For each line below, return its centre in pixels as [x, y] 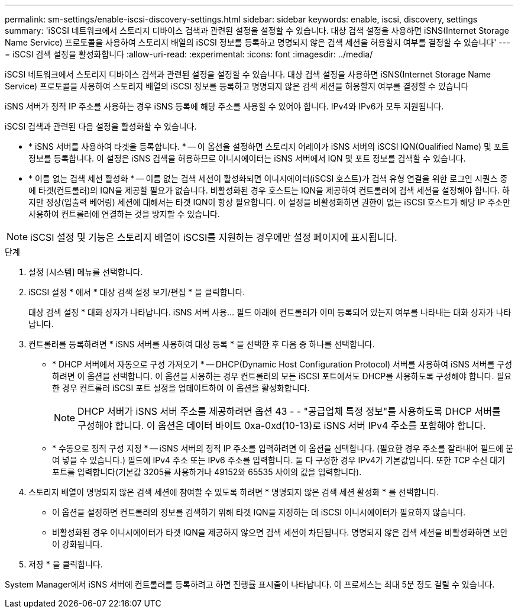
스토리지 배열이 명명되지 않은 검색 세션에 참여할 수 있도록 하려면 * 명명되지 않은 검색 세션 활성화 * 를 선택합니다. [234, 492]
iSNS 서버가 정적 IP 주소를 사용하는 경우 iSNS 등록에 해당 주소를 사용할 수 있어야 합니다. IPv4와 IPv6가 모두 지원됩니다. [224, 106]
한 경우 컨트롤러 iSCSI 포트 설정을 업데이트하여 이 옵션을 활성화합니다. [181, 388]
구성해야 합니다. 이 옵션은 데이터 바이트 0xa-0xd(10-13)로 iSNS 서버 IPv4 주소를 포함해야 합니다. [282, 425]
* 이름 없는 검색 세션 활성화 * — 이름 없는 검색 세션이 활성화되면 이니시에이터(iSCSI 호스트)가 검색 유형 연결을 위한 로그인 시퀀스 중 [268, 178]
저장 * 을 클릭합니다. [66, 564]
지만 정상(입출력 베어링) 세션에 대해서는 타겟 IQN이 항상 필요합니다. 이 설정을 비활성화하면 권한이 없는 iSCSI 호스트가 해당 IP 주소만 [270, 202]
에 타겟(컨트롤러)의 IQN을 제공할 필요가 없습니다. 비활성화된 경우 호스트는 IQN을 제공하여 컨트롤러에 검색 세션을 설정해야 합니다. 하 [269, 190]
